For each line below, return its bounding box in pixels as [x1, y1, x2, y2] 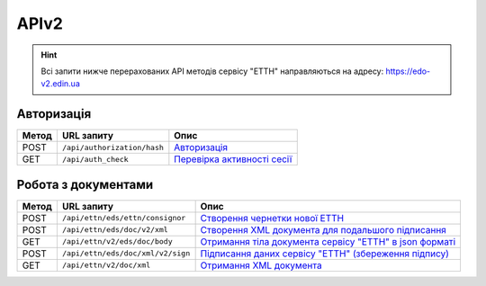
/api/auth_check [61, 154, 130, 164]
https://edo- [385, 66, 431, 76]
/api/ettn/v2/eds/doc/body [61, 237, 173, 246]
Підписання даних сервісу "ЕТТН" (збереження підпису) [200, 247, 450, 260]
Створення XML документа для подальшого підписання [200, 223, 447, 236]
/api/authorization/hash [61, 142, 164, 152]
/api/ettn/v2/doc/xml [61, 261, 151, 270]
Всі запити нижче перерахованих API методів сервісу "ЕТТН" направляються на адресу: [40, 66, 384, 76]
